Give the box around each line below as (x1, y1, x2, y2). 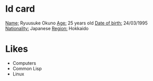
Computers (12, 60, 36, 66)
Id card (5, 3, 35, 15)
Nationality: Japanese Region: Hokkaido (5, 25, 89, 31)
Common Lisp (12, 65, 42, 71)
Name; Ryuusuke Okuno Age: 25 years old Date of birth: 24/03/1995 (5, 20, 148, 26)
